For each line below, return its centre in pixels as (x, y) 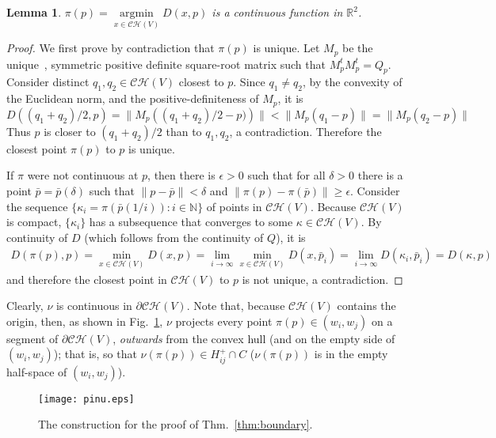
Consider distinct (48, 82)
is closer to (70, 131)
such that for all (286, 175)
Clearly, (25, 306)
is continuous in (94, 306)
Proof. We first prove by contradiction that (111, 48)
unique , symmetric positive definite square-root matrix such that (166, 64)
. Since (249, 82)
